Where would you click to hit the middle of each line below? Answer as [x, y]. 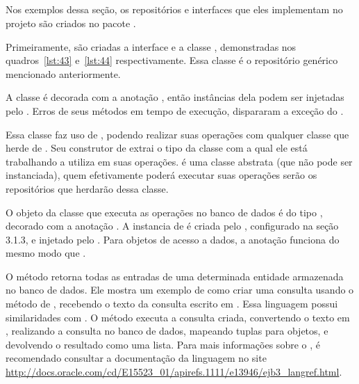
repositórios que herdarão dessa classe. [87, 188]
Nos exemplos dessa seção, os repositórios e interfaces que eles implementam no [174, 9]
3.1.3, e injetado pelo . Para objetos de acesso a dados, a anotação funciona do [173, 239]
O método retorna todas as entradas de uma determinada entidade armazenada [175, 276]
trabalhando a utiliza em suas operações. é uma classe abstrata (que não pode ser [179, 161]
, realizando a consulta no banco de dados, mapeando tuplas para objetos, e [167, 331]
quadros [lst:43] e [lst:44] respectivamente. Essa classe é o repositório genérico [172, 60]
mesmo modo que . [46, 253]
